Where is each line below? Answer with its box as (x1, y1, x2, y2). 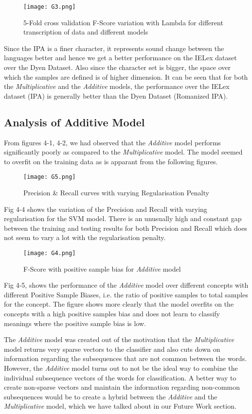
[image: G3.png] (23, 3, 76, 10)
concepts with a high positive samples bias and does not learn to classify (4, 309, 220, 319)
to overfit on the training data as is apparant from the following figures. (4, 156, 218, 166)
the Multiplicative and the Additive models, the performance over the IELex (4, 81, 230, 91)
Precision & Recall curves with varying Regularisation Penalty (23, 188, 209, 198)
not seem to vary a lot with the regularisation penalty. (4, 232, 166, 242)
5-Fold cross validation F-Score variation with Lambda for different (23, 17, 223, 27)
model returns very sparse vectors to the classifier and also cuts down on (4, 344, 220, 354)
